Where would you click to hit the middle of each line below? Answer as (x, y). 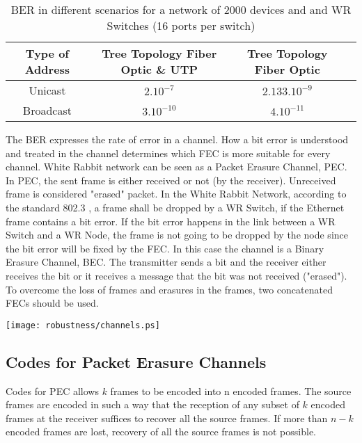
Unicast (47, 90)
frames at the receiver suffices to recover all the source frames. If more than (167, 418)
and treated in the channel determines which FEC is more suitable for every (168, 153)
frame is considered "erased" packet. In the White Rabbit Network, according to (176, 194)
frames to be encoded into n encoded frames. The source (231, 390)
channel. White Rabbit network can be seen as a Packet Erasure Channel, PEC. (176, 167)
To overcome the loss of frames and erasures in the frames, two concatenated (169, 289)
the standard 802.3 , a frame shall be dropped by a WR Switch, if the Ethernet (175, 207)
